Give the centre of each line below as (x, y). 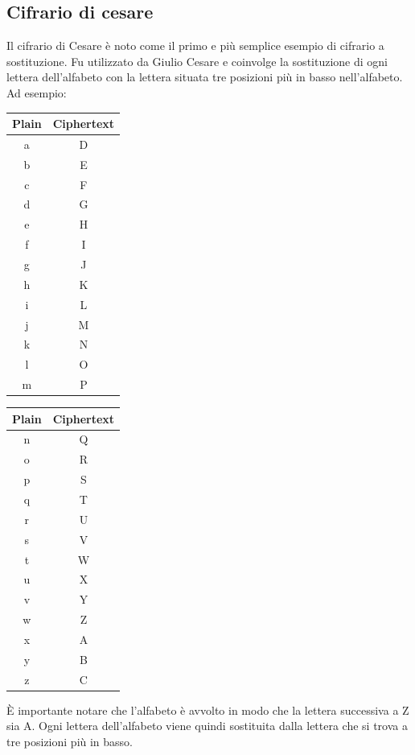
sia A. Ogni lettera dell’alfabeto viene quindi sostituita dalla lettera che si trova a (207, 726)
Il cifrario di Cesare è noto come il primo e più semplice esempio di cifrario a (195, 45)
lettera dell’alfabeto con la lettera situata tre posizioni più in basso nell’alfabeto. (205, 77)
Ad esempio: (37, 92)
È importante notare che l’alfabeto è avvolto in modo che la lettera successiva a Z (208, 710)
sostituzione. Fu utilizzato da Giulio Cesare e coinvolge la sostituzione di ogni (197, 61)
